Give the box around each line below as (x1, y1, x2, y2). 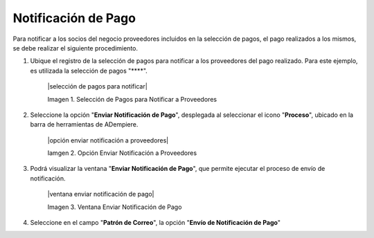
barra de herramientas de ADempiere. (30, 120, 139, 129)
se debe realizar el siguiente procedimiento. (12, 44, 139, 52)
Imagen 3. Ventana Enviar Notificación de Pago (47, 203, 182, 211)
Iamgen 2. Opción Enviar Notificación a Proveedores (47, 149, 197, 157)
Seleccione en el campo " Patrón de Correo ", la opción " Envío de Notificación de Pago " (30, 219, 280, 227)
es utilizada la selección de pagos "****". (30, 66, 148, 75)
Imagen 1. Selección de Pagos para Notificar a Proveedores (47, 95, 217, 103)
